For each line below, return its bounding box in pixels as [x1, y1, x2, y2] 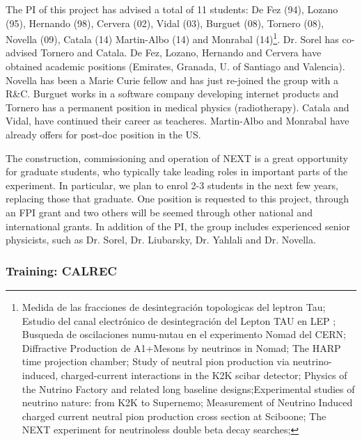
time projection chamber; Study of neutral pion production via [22, 354, 290, 369]
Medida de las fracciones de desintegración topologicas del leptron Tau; [22, 299, 326, 314]
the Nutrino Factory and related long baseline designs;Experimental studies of [22, 381, 355, 396]
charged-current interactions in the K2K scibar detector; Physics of [61, 367, 347, 382]
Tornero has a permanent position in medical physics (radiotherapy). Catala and [6, 99, 349, 114]
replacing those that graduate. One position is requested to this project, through [6, 191, 349, 206]
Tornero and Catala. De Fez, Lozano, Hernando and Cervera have [40, 45, 322, 60]
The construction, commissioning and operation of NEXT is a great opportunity [6, 150, 348, 165]
